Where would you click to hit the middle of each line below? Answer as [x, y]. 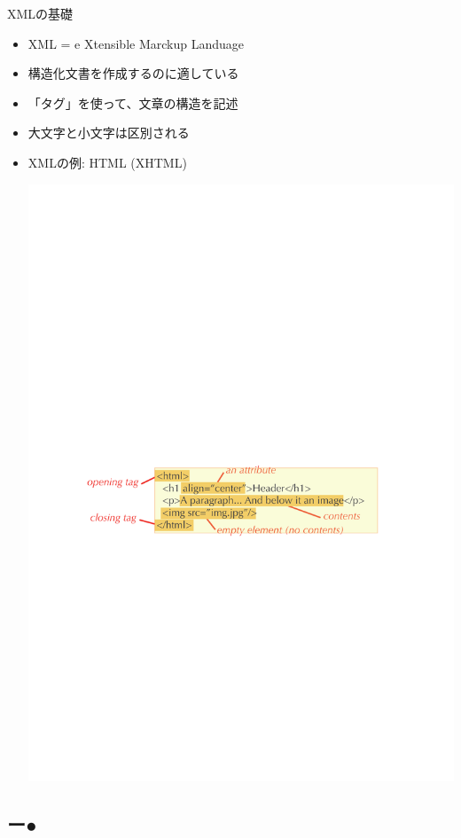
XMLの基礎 [40, 13]
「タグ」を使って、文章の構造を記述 [133, 102]
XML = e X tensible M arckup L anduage [136, 43]
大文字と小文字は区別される [109, 133]
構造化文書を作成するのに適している [133, 73]
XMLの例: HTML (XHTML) [107, 162]
